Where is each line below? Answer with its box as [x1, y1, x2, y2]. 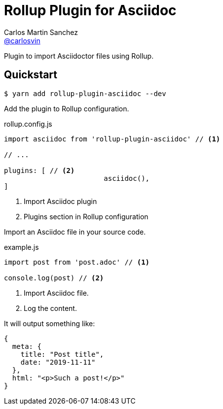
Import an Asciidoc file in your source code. [4, 227, 146, 236]
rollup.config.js [4, 119, 52, 128]
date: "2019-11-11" [20, 358, 96, 366]
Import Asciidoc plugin [24, 197, 97, 205]
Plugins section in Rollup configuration [24, 212, 149, 221]
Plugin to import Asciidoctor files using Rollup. [4, 51, 154, 60]
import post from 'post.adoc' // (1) [4, 258, 150, 266]
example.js [4, 242, 39, 251]
